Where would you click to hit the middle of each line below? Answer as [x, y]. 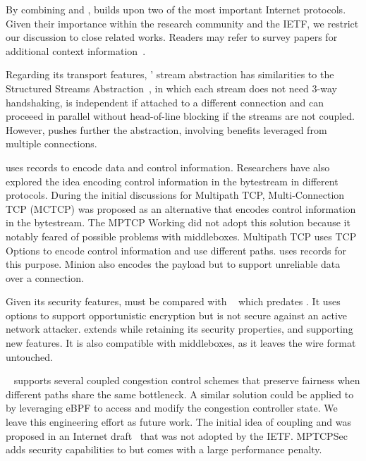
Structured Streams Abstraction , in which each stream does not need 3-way [171, 88]
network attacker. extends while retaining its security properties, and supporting [179, 329]
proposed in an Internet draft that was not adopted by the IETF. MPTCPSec [177, 435]
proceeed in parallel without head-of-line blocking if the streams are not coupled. [180, 116]
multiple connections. [51, 143]
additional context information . [76, 50]
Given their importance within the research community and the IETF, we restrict [182, 23]
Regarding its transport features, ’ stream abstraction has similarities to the [170, 74]
